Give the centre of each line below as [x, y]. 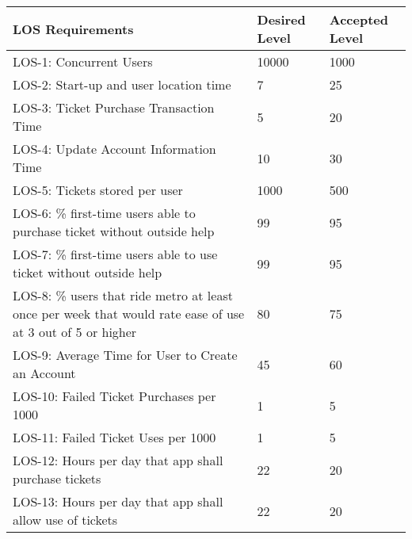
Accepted [359, 19]
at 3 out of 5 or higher [75, 332]
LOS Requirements [73, 29]
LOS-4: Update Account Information [114, 149]
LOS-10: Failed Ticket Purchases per [114, 396]
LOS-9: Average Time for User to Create [125, 355]
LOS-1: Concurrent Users [83, 61]
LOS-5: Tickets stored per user [98, 190]
